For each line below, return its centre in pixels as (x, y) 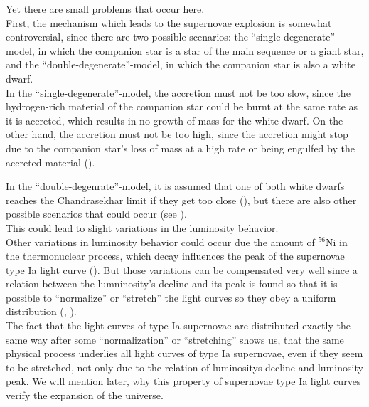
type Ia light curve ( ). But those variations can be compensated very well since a (182, 269)
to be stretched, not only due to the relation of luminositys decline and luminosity (184, 367)
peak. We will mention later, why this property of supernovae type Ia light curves (183, 381)
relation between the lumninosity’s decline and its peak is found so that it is (172, 284)
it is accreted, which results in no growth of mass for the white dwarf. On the (175, 120)
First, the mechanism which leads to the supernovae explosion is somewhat (169, 22)
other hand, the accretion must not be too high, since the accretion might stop (177, 134)
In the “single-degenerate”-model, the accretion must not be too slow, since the (178, 92)
